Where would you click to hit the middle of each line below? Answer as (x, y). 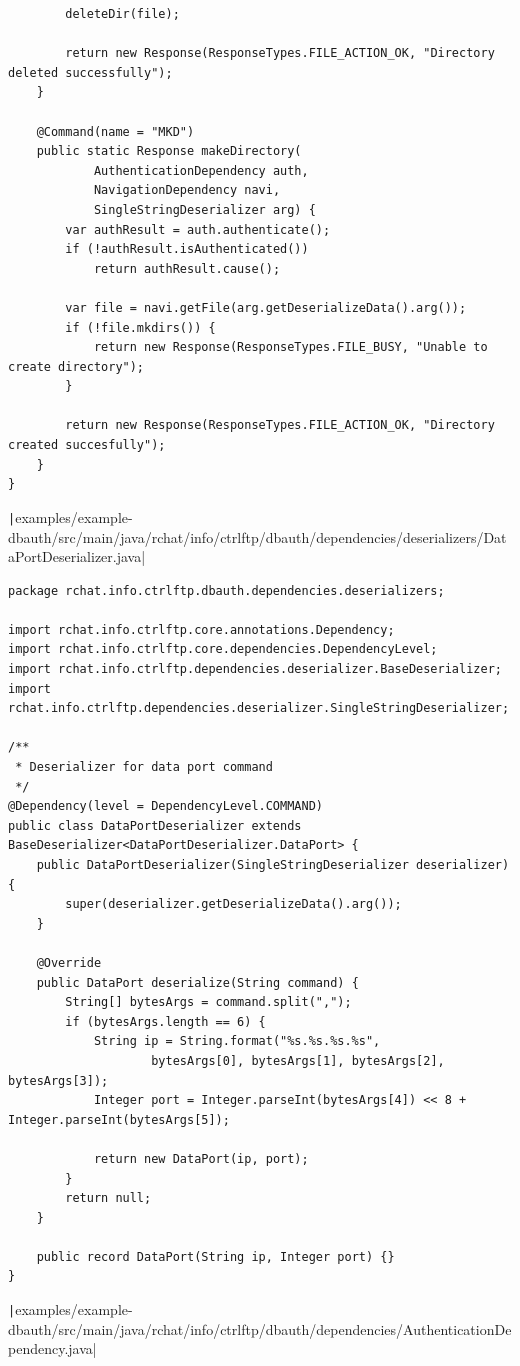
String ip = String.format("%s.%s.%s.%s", (237, 1041)
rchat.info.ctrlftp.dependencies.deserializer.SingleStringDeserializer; (259, 708)
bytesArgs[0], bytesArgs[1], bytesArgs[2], (298, 1060)
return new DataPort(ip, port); (201, 1158)
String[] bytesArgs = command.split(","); (208, 1002)
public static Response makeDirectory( (169, 151)
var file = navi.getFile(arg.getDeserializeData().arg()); (266, 307)
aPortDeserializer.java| (77, 556)
